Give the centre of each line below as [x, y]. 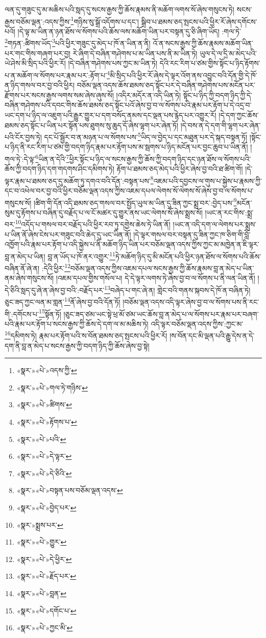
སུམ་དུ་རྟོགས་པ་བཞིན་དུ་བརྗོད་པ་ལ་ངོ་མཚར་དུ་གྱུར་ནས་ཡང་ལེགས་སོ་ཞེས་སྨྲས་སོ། [104, 212]
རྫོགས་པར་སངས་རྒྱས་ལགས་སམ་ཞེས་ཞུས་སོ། [59, 95]
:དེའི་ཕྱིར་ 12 [56, 267]
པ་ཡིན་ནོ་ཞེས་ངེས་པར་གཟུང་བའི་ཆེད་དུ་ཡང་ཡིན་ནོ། [68, 234]
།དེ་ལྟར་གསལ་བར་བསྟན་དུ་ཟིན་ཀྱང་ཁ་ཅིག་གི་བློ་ [192, 234]
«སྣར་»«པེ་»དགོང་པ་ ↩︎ [46, 610]
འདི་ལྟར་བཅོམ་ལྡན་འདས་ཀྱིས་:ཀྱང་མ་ [197, 323]
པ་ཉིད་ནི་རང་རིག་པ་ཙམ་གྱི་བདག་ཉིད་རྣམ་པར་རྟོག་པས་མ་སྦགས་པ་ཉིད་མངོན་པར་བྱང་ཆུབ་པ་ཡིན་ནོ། [126, 147]
